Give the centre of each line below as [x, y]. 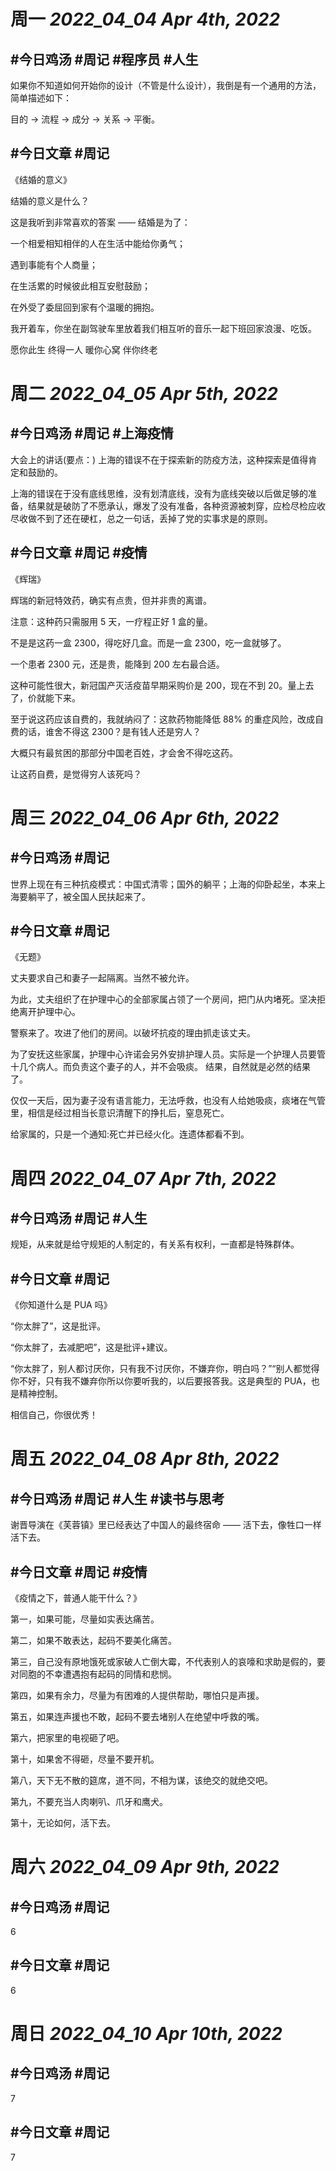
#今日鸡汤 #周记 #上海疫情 [92, 433]
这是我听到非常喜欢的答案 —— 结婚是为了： [100, 222]
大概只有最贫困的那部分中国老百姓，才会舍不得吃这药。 [124, 752]
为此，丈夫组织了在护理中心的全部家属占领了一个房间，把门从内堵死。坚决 [163, 999]
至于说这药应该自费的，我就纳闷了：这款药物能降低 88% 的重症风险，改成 [162, 719]
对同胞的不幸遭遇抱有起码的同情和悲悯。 [93, 1674]
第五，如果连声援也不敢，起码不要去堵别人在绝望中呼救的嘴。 [137, 1717]
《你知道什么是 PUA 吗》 [61, 1305]
